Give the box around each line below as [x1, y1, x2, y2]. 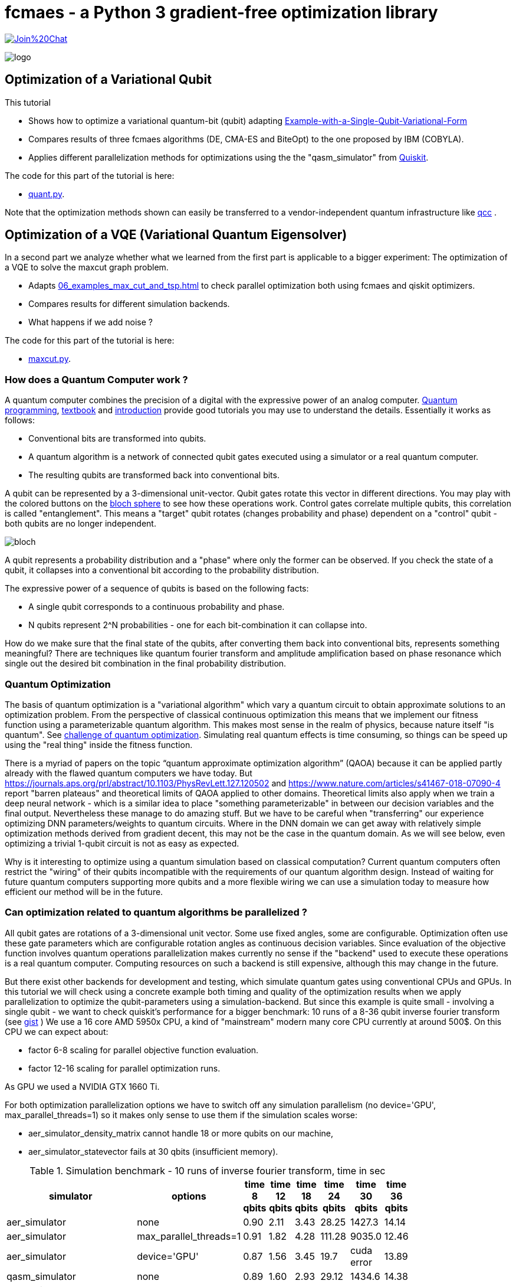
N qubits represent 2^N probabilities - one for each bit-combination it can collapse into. [28, 620, 367, 631]
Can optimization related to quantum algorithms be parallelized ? [5, 906, 307, 919]
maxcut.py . [28, 354, 71, 364]
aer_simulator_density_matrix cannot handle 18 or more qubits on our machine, [28, 1128, 334, 1138]
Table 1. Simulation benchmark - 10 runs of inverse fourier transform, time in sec [29, 1164, 386, 1177]
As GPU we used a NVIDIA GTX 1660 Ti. [5, 1081, 160, 1092]
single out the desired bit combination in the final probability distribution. [5, 658, 287, 669]
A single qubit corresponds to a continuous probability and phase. [28, 602, 285, 612]
